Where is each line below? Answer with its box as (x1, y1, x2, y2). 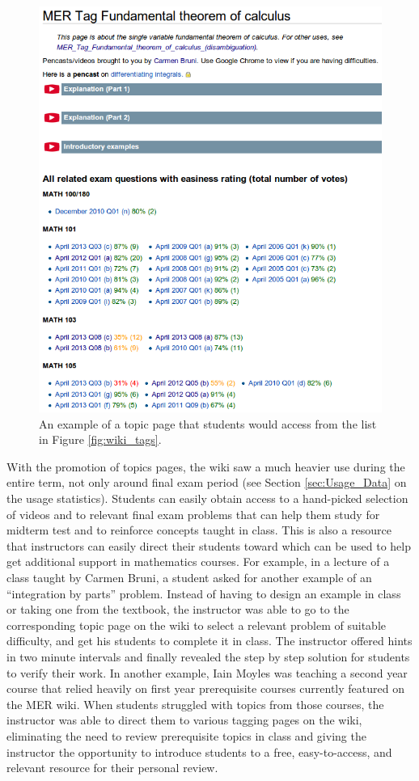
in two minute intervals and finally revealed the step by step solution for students (6, 648, 410, 665)
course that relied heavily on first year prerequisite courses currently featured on (6, 680, 404, 697)
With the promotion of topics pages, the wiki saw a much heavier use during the (6, 458, 405, 475)
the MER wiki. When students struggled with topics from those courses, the (6, 695, 384, 712)
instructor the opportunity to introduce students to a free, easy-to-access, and (6, 743, 392, 760)
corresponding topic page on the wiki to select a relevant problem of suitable (6, 616, 386, 633)
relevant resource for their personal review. (6, 759, 218, 776)
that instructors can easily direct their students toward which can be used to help (6, 537, 411, 554)
